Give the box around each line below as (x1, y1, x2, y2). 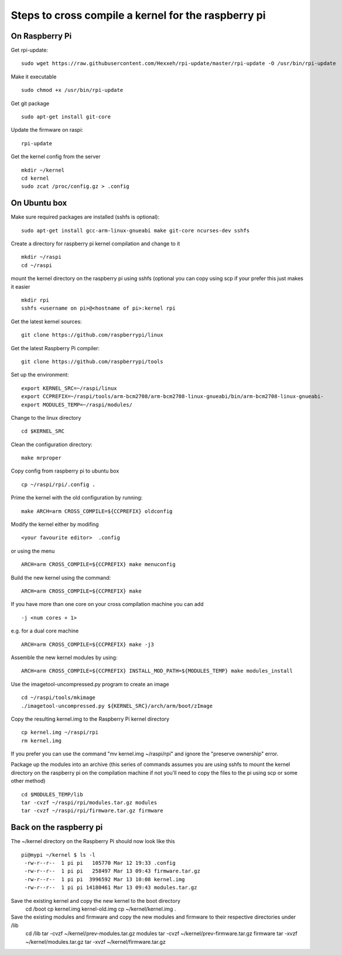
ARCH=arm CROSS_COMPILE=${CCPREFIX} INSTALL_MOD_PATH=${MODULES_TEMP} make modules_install (21, 668, 293, 675)
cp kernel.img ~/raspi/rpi (21, 729, 99, 736)
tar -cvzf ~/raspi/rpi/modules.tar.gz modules (21, 799, 158, 806)
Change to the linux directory (11, 414, 81, 421)
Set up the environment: (11, 371, 69, 378)
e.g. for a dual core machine (11, 627, 79, 635)
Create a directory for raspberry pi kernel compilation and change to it (11, 240, 180, 247)
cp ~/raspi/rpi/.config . (21, 481, 96, 488)
